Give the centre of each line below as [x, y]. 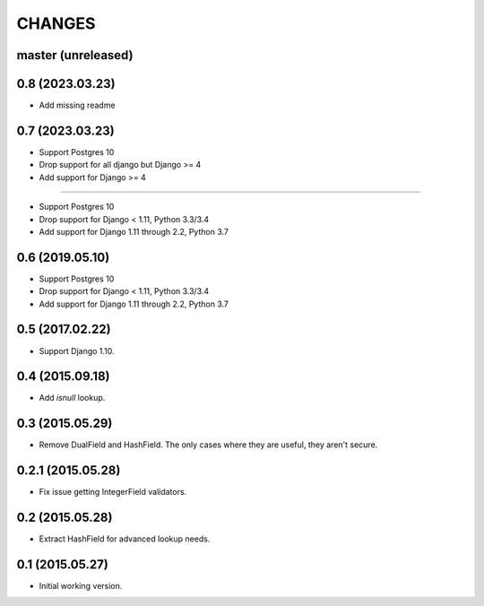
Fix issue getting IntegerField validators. [113, 492]
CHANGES [56, 23]
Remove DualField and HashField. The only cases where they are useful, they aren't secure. [208, 445]
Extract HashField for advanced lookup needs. [125, 539]
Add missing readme [77, 105]
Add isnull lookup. [72, 398]
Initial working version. [81, 586]
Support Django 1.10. [77, 351]
